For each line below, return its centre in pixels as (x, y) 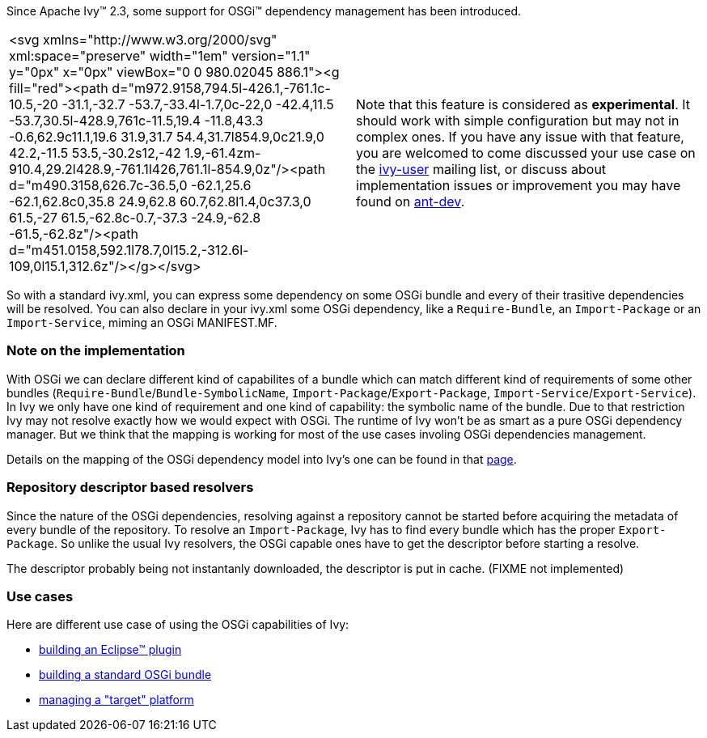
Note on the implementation (96, 351)
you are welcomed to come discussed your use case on (526, 153)
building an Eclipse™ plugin (110, 650)
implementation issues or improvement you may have (519, 185)
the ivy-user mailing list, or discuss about (481, 169)
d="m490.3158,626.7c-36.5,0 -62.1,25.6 (130, 185)
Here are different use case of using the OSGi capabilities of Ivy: (178, 625)
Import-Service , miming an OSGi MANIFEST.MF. (142, 322)
